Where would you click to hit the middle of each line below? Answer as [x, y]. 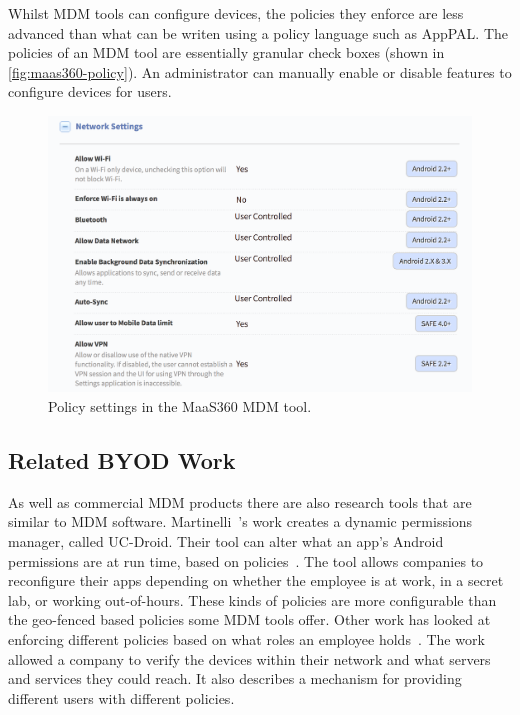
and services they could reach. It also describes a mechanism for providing [235, 678]
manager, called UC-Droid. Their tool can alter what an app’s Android [226, 540]
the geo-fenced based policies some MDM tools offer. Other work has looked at [249, 619]
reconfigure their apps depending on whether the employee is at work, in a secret [256, 580]
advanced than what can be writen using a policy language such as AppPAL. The [258, 32]
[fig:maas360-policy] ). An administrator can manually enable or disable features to [260, 71]
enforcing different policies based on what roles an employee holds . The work [246, 638]
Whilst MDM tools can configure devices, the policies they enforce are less [236, 13]
